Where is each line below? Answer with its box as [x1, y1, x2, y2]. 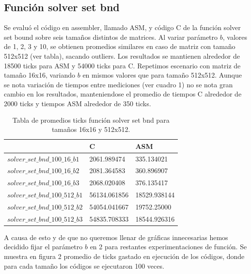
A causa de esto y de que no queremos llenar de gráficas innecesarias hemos [4, 232, 228, 242]
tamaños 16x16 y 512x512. [51, 124, 130, 134]
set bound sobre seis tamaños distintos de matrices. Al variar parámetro [4, 32, 218, 42]
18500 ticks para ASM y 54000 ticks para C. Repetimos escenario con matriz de [4, 60, 241, 70]
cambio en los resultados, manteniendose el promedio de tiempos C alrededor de [4, 89, 242, 99]
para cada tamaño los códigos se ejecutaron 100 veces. [4, 260, 164, 271]
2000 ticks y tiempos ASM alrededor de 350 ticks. [4, 98, 151, 108]
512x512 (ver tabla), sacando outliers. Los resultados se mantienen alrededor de [4, 50, 240, 61]
